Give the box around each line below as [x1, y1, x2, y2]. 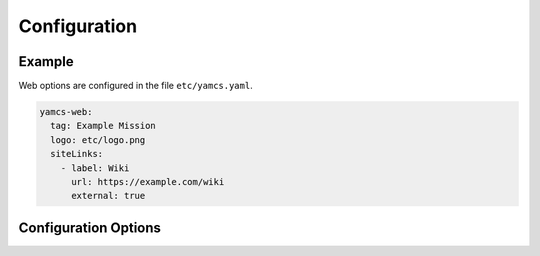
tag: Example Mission [50, 120, 157, 132]
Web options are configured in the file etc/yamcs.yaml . [18, 80, 254, 92]
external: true [71, 190, 146, 202]
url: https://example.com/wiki [71, 176, 225, 187]
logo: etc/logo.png [50, 134, 146, 145]
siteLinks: [50, 148, 104, 160]
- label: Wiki [60, 162, 130, 174]
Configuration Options [18, 219, 162, 236]
